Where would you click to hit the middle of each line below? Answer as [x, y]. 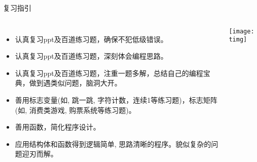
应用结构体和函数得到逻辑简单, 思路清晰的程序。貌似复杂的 [113, 144]
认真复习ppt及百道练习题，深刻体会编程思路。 [91, 56]
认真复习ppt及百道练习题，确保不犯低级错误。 [91, 39]
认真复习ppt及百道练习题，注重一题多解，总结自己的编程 [109, 73]
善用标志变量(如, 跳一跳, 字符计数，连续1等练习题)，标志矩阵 [116, 99]
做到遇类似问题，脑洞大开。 [75, 83]
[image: [242, 31]
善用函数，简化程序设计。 [58, 127]
